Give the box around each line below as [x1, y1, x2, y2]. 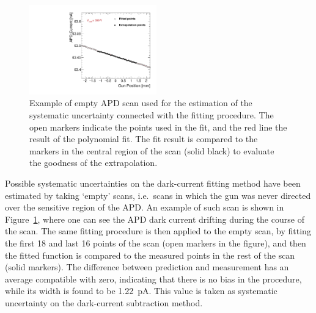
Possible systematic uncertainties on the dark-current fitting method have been [5, 176, 301, 189]
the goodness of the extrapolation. [29, 156, 158, 169]
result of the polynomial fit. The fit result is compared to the [29, 132, 258, 145]
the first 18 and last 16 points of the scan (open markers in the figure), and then [5, 236, 306, 249]
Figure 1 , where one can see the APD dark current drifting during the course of [5, 212, 304, 225]
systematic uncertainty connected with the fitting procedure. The [29, 109, 274, 121]
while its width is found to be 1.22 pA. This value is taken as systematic [5, 284, 277, 297]
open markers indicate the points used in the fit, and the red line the [29, 120, 287, 133]
